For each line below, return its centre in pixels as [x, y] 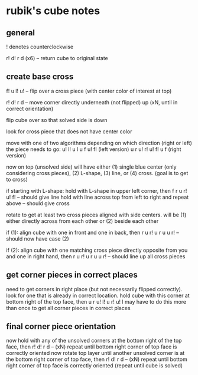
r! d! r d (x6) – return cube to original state [57, 58]
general [21, 33]
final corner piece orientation [61, 326]
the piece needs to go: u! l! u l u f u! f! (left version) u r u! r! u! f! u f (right [94, 149]
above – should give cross [38, 203]
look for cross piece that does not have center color [69, 131]
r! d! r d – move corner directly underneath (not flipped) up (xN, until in [92, 102]
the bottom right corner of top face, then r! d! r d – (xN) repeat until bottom [97, 359]
